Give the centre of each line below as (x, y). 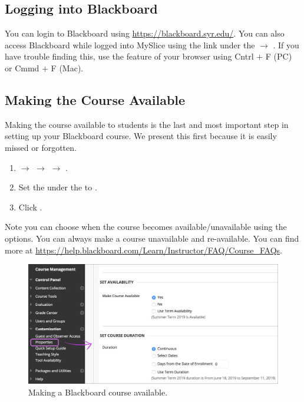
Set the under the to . (58, 187)
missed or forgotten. (41, 147)
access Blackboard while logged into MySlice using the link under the (130, 45)
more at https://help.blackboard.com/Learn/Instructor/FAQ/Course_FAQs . (143, 250)
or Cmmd (22, 67)
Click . (30, 207)
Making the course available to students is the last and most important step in (147, 124)
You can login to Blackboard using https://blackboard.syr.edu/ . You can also (145, 33)
